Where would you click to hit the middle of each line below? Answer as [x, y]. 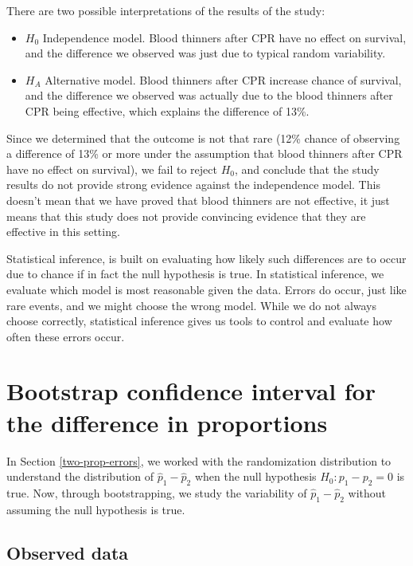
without [367, 492]
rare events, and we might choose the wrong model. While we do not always [192, 305]
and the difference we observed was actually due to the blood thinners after [209, 95]
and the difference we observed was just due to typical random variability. [205, 53]
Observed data [68, 552]
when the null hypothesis [255, 476]
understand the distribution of [80, 476]
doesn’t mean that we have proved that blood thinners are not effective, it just [198, 200]
